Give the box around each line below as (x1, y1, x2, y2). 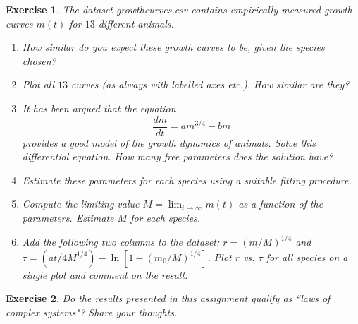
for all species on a (266, 249, 348, 264)
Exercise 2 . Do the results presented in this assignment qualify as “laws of (6, 291, 331, 306)
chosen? (22, 53, 56, 68)
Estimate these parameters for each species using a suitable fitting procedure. (22, 172, 352, 187)
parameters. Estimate (22, 210, 114, 224)
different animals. (98, 16, 174, 30)
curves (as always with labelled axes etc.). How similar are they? (71, 77, 350, 92)
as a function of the (238, 196, 323, 211)
